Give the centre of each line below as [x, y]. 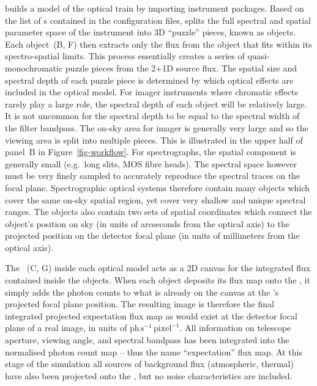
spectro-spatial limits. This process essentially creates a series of [125, 56]
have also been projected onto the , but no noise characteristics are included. [149, 375]
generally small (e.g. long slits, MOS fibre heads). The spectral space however [151, 163]
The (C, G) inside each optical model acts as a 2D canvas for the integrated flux [158, 268]
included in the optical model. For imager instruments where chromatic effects [151, 92]
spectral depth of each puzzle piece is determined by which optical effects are [149, 80]
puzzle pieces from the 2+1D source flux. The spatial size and [181, 67]
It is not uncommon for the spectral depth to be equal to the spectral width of [152, 116]
